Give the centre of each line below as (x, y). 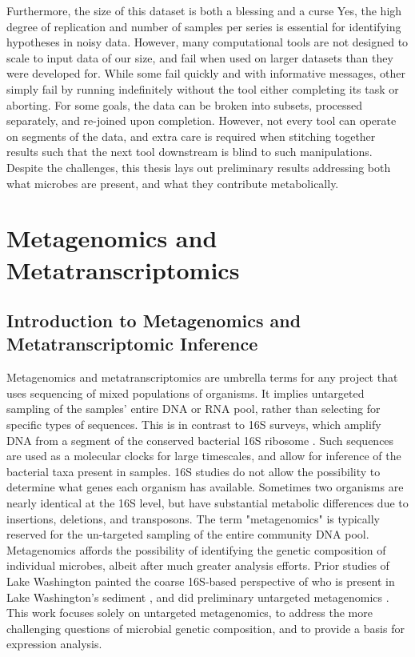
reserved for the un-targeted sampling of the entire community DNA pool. (188, 534)
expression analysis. (54, 644)
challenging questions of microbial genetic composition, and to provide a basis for (206, 628)
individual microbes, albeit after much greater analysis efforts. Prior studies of (198, 565)
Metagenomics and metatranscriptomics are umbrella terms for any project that (202, 377)
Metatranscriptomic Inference (132, 344)
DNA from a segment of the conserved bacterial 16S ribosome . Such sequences (200, 440)
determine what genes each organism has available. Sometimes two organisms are (205, 487)
